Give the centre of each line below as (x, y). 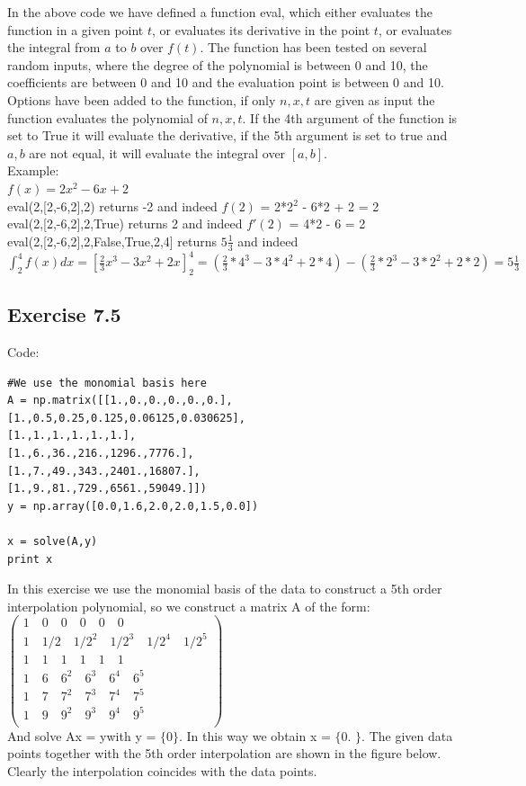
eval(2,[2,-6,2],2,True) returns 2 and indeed (125, 223)
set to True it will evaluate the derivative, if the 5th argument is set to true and (227, 135)
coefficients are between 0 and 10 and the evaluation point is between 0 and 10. (226, 82)
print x (30, 559)
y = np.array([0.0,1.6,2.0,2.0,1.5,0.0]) (133, 506)
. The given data (407, 735)
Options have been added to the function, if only (142, 99)
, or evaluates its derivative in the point (261, 29)
